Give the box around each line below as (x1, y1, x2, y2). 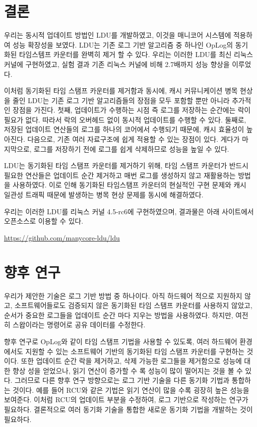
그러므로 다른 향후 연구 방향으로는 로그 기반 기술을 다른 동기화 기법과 (14, 375, 230, 385)
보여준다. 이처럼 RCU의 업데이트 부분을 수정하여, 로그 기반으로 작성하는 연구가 (4, 394, 249, 405)
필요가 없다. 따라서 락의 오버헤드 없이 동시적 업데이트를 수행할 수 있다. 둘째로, (4, 114, 246, 124)
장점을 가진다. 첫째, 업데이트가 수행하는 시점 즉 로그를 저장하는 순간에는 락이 (12, 105, 251, 115)
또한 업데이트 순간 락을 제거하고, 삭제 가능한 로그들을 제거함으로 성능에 (21, 356, 242, 366)
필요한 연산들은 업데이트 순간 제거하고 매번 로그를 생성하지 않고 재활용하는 (4, 170, 236, 180)
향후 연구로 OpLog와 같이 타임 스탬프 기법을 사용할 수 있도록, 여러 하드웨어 (4, 336, 238, 346)
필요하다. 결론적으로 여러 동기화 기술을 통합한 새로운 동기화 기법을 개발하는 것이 (4, 404, 253, 415)
